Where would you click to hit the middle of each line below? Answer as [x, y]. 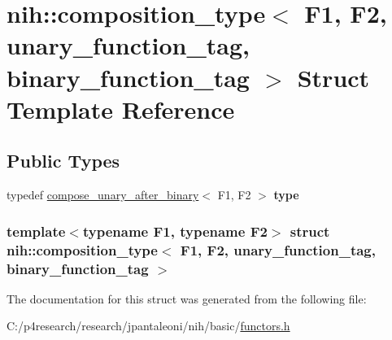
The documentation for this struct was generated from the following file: [187, 298]
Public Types [63, 161]
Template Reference [121, 109]
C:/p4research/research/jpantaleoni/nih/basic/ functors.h [148, 326]
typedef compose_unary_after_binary [103, 195]
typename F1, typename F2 [175, 231]
